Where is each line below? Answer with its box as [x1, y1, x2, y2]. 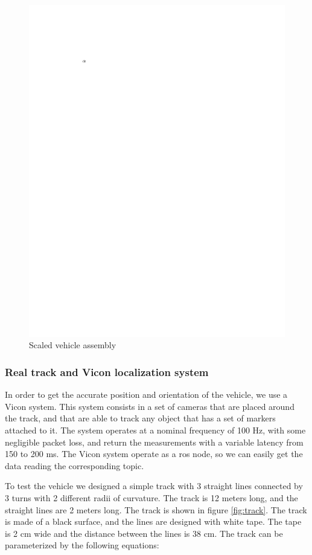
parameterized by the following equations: [5, 539, 159, 551]
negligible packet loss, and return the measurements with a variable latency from [5, 435, 304, 448]
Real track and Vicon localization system [5, 365, 209, 379]
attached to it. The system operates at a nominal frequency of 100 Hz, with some [5, 424, 306, 437]
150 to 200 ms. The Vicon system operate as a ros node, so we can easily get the [5, 447, 303, 460]
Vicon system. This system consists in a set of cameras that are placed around [5, 400, 294, 412]
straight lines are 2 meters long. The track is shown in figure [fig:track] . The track [5, 503, 307, 516]
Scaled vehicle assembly [29, 339, 116, 351]
